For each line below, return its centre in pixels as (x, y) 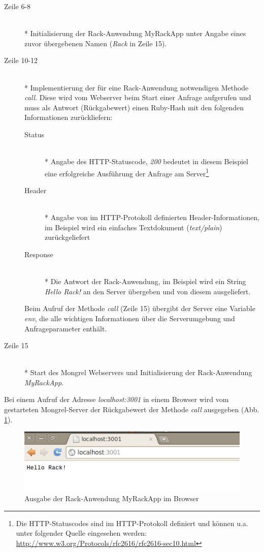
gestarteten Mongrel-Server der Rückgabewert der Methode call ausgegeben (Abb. (132, 409)
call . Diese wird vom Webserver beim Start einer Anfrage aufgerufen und (138, 97)
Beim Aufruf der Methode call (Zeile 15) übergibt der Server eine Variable (140, 308)
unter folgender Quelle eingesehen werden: (81, 533)
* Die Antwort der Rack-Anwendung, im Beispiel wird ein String (145, 281)
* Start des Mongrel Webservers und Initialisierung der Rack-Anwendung (138, 372)
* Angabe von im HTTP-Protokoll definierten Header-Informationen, (152, 217)
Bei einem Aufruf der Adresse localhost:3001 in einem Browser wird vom (117, 399)
